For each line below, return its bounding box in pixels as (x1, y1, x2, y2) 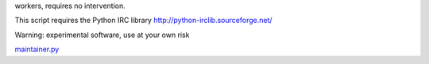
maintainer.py (14, 44, 60, 55)
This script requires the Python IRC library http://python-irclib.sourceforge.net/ (14, 16, 273, 25)
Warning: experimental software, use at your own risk (14, 30, 190, 40)
